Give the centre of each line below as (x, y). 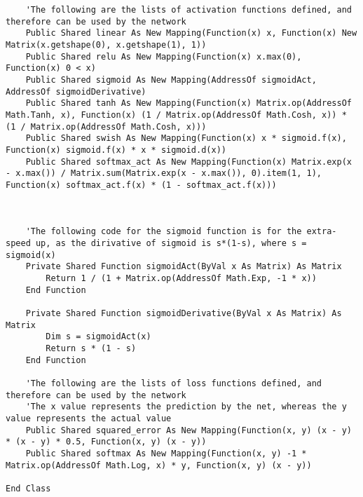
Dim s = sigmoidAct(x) (98, 337)
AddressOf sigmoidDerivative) (76, 91)
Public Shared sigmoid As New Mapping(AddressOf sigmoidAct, (171, 80)
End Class (28, 488)
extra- (322, 232)
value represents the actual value (89, 418)
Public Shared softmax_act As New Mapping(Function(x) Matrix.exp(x (189, 162)
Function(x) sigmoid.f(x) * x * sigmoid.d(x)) (116, 150)
